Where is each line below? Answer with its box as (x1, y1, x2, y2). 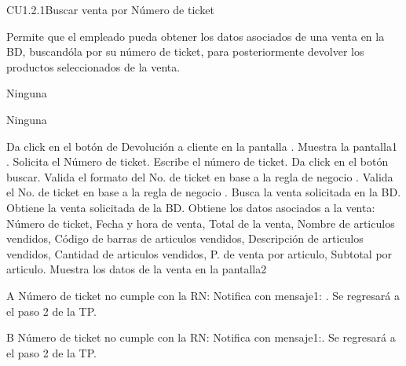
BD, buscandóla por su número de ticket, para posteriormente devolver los (6, 43, 364, 60)
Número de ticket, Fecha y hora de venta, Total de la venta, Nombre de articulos (6, 214, 395, 231)
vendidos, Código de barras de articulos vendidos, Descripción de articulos (6, 230, 364, 247)
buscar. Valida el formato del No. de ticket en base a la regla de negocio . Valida (6, 168, 393, 185)
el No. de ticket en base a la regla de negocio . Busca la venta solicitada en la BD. (6, 184, 401, 200)
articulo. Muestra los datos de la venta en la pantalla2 (6, 261, 267, 277)
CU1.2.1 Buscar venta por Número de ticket (6, 2, 214, 17)
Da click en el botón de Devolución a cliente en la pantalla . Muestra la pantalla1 (6, 137, 397, 154)
